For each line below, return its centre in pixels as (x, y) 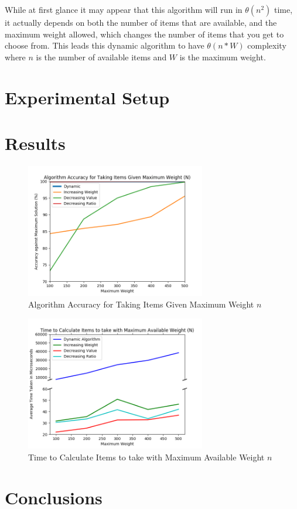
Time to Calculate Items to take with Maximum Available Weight (146, 457)
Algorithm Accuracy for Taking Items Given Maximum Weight (141, 304)
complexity (267, 45)
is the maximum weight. (223, 57)
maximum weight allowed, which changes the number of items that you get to (144, 34)
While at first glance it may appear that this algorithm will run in (124, 9)
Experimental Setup (87, 97)
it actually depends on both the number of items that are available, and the (141, 22)
